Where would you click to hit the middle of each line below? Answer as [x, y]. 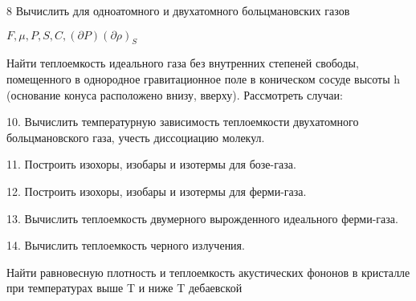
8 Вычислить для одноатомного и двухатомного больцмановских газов [178, 10]
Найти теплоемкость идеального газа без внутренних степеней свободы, [183, 63]
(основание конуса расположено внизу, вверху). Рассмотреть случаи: [175, 94]
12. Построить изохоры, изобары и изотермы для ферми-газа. [157, 191]
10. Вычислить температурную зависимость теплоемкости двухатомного [183, 122]
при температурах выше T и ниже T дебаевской [124, 288]
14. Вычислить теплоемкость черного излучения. [126, 245]
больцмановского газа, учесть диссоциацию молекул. [136, 137]
